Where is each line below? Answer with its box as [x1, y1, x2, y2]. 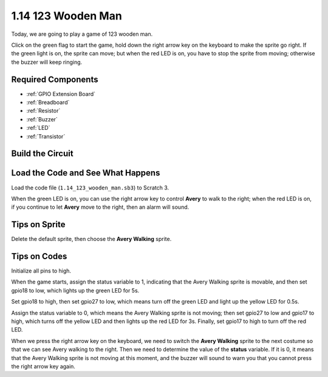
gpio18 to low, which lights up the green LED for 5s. [11, 287, 140, 294]
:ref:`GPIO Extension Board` [26, 90, 96, 97]
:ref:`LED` [26, 124, 50, 132]
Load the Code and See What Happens [11, 168, 160, 178]
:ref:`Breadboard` [26, 99, 70, 106]
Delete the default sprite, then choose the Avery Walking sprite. [11, 236, 172, 243]
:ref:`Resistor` [26, 107, 61, 115]
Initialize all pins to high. [11, 267, 72, 274]
